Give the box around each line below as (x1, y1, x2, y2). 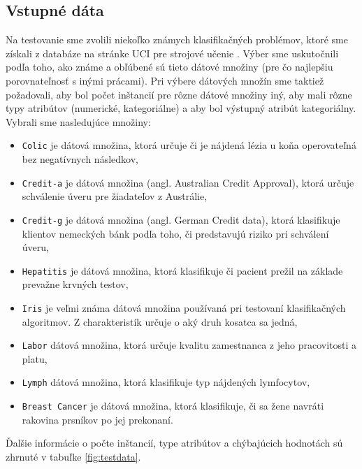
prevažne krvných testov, (22, 277, 129, 291)
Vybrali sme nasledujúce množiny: (6, 114, 151, 129)
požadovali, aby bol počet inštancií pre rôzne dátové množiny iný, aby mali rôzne (6, 87, 352, 101)
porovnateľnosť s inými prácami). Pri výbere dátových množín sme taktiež (6, 73, 324, 87)
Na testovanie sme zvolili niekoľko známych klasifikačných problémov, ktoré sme (6, 32, 348, 47)
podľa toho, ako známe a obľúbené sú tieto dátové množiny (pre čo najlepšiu (6, 59, 333, 74)
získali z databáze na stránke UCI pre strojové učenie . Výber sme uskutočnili (6, 45, 339, 60)
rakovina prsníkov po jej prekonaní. (22, 412, 173, 426)
